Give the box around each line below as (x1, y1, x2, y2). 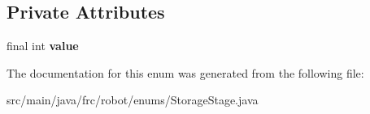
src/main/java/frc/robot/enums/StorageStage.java (7, 91, 259, 108)
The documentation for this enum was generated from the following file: (7, 64, 364, 81)
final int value (7, 37, 79, 54)
